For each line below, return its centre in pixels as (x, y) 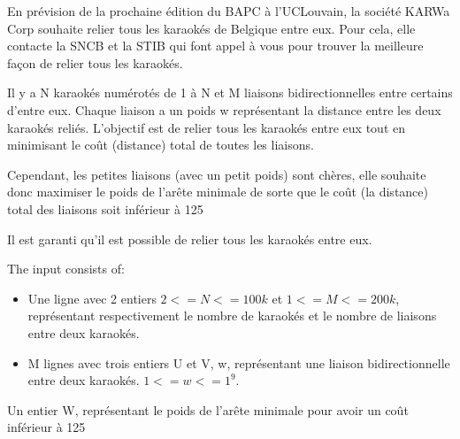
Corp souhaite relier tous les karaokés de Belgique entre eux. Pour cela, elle (211, 28)
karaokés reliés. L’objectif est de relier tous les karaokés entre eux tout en (207, 127)
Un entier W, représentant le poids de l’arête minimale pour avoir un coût (208, 409)
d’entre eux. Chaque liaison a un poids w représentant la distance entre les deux (224, 109)
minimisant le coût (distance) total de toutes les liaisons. (161, 145)
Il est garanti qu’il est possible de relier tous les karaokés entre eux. (190, 239)
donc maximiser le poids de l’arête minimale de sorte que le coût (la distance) (218, 192)
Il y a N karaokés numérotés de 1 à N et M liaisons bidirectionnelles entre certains (230, 92)
